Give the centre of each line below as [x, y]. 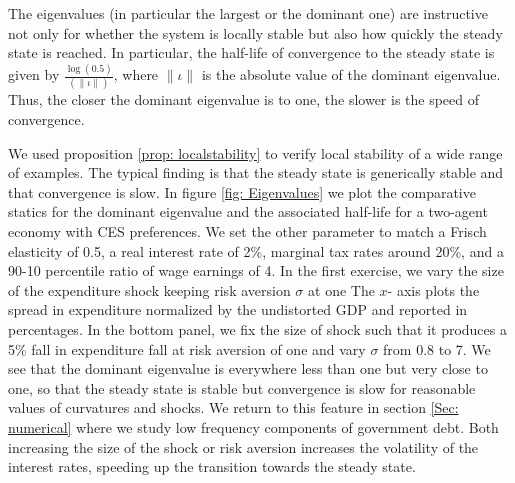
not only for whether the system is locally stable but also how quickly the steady [255, 32]
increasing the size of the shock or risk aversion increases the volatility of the [243, 446]
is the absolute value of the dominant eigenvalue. [351, 74]
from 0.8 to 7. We [437, 348]
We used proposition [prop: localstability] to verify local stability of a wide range [255, 152]
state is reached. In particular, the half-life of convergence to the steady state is [251, 52]
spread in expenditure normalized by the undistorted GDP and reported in [238, 309]
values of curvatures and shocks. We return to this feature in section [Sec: [233, 407]
